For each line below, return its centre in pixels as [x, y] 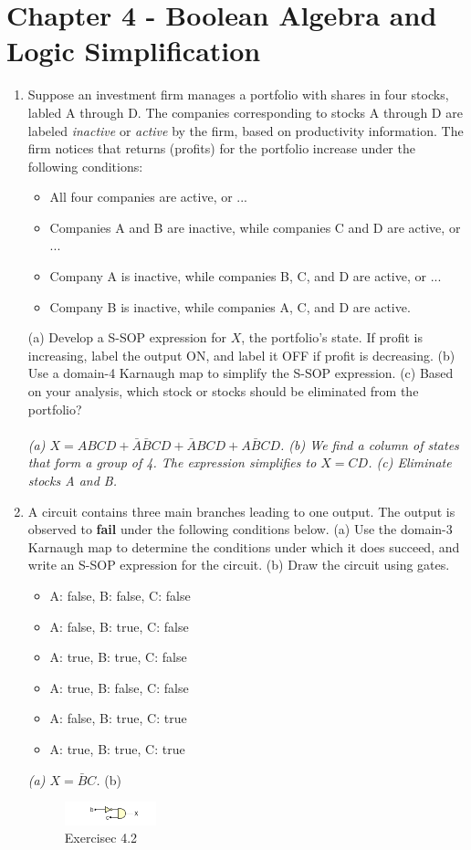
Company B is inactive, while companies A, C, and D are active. [230, 306]
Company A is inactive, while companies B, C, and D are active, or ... [246, 276]
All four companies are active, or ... [149, 197]
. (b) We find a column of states [370, 444]
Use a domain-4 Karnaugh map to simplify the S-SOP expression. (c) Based [241, 373]
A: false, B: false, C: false [120, 595]
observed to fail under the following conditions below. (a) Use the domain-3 [240, 529]
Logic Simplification [134, 51]
